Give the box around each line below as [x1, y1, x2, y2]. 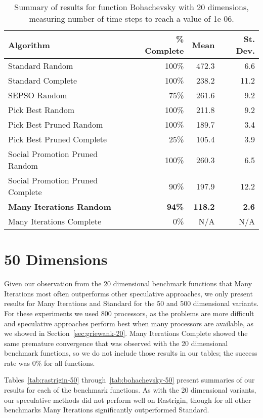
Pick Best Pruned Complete [8, 133, 107, 145]
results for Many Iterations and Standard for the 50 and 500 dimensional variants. [4, 298, 259, 309]
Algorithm [8, 39, 50, 51]
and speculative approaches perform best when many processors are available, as [4, 318, 254, 328]
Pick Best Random [8, 104, 74, 116]
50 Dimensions [4, 249, 108, 270]
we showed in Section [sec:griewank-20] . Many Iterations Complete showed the [4, 328, 248, 338]
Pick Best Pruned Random [8, 119, 103, 130]
